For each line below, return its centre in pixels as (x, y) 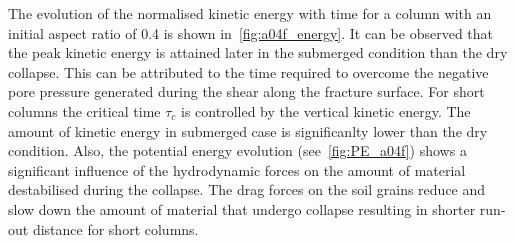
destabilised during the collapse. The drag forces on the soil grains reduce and (247, 189)
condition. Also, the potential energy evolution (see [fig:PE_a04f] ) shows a (237, 150)
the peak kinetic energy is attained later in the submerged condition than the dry (258, 52)
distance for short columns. (115, 228)
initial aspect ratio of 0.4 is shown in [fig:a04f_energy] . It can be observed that (251, 32)
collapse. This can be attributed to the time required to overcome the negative (248, 71)
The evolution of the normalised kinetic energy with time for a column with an (250, 13)
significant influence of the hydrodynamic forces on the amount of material (237, 169)
